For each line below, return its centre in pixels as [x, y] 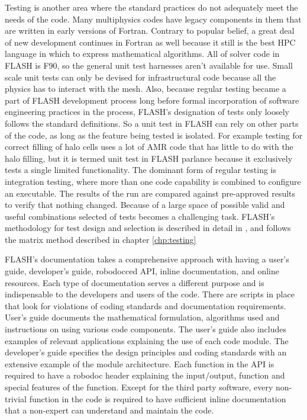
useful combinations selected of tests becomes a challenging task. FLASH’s [140, 216]
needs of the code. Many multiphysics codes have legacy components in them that [153, 19]
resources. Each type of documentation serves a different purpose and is [135, 282]
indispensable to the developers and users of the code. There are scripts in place [150, 294]
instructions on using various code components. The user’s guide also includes [146, 329]
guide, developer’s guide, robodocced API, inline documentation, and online [142, 271]
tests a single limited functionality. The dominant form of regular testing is [141, 170]
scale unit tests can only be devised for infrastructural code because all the [140, 77]
